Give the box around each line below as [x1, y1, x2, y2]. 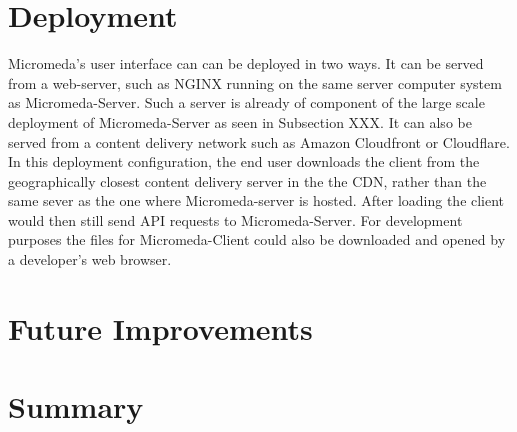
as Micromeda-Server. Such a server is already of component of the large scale [8, 92, 485, 113]
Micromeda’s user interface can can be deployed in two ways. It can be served [8, 53, 484, 74]
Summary [8, 386, 144, 427]
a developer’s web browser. [8, 249, 172, 270]
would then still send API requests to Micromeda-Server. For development [8, 209, 463, 230]
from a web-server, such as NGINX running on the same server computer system [8, 72, 502, 93]
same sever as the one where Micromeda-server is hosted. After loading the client [8, 190, 505, 211]
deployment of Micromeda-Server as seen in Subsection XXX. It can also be [8, 111, 472, 132]
